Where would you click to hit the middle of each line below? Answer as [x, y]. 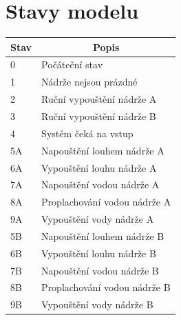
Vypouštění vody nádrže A [98, 219]
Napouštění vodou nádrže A [100, 184]
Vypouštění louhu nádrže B [99, 253]
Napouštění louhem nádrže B [103, 236]
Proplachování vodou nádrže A [106, 202]
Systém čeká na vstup [87, 133]
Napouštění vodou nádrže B [100, 270]
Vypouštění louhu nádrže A [99, 167]
